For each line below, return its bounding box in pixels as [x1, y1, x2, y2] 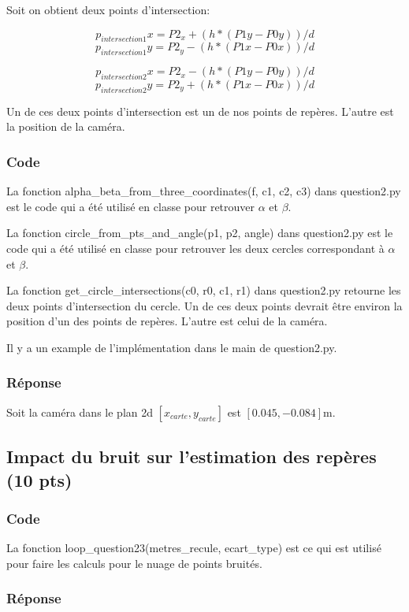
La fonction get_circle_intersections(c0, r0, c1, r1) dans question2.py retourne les [6, 282, 401, 299]
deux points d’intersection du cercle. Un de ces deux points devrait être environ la [6, 297, 403, 313]
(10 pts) [6, 467, 73, 491]
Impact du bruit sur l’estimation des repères [6, 444, 377, 469]
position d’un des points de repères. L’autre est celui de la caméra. [6, 313, 328, 329]
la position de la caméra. [6, 118, 125, 135]
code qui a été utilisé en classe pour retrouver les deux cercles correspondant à [6, 239, 385, 256]
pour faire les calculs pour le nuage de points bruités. [6, 555, 262, 571]
